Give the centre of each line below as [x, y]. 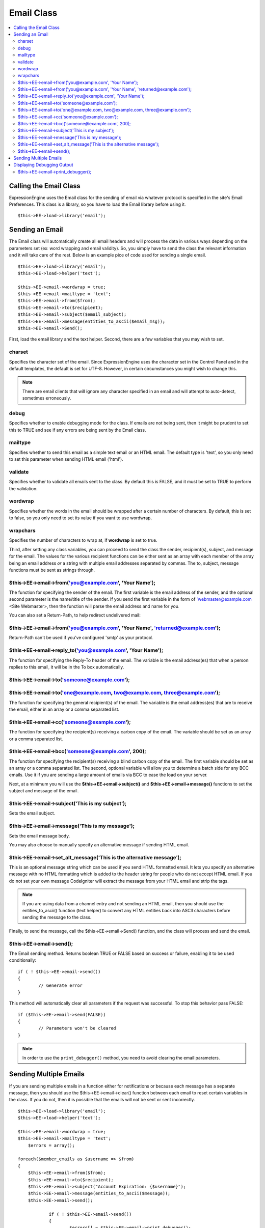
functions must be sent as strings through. [52, 570]
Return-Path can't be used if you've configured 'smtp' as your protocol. [81, 638]
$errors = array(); [51, 1145]
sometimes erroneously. [47, 398]
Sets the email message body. [40, 836]
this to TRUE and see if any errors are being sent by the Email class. [78, 430]
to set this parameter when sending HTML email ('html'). [66, 459]
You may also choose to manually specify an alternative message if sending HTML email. [99, 844]
